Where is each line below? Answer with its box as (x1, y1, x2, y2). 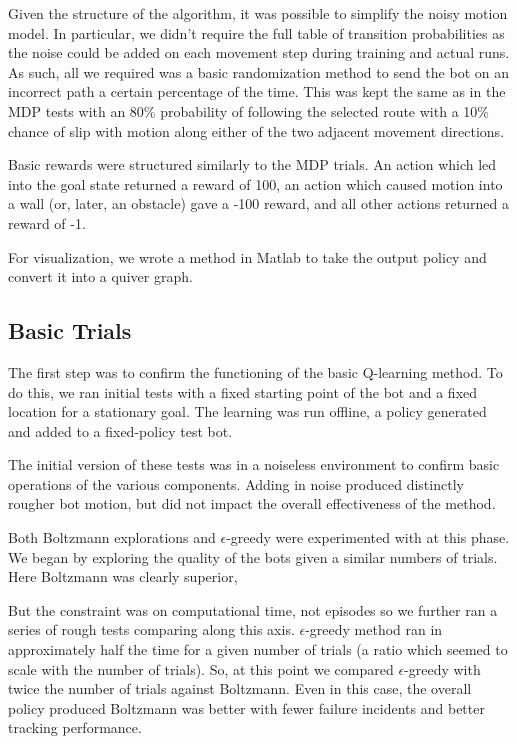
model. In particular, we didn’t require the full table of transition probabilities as (8, 22, 505, 43)
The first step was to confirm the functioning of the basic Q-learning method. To (8, 361, 503, 382)
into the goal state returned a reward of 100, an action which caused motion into (8, 173, 503, 194)
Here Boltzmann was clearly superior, (8, 566, 238, 587)
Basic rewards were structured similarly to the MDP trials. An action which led (8, 154, 497, 175)
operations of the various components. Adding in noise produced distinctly (8, 473, 464, 494)
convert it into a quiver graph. (8, 266, 193, 287)
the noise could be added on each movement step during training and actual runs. (8, 42, 510, 63)
